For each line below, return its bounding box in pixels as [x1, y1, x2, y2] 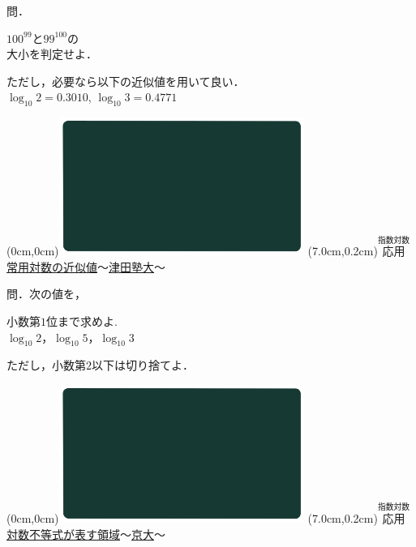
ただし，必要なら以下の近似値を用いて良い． [6, 72, 245, 89]
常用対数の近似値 [6, 258, 97, 275]
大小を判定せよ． [6, 45, 97, 62]
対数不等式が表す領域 [6, 525, 120, 542]
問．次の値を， [6, 285, 86, 302]
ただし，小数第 [6, 357, 86, 374]
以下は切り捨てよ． [92, 357, 194, 374]
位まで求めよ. [46, 313, 118, 330]
